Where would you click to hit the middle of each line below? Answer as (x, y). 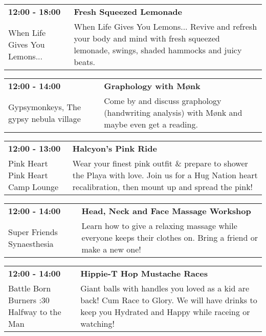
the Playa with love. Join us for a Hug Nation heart (165, 175)
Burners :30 (29, 300)
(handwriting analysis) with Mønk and (173, 112)
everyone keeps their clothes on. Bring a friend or (170, 237)
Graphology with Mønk (152, 86)
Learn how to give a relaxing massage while (159, 226)
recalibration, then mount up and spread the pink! (163, 187)
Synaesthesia (31, 243)
